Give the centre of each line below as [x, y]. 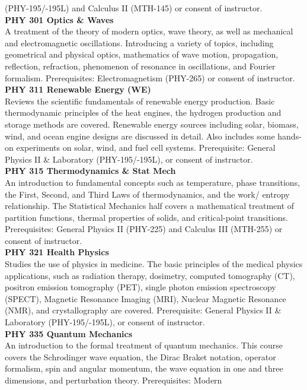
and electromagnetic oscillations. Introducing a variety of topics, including [139, 42]
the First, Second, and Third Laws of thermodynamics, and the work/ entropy [147, 194]
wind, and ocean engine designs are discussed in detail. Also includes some [140, 136]
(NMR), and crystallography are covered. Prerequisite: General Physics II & [143, 310]
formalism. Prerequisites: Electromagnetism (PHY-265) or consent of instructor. [150, 77]
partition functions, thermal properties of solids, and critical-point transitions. [146, 217]
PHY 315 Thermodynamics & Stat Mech [90, 171]
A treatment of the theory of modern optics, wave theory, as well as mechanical [149, 31]
